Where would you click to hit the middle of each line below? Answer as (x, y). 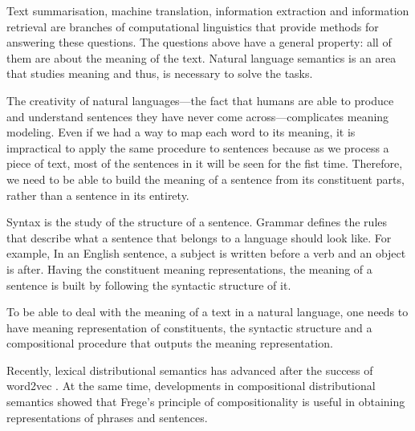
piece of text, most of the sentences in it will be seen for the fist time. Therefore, (205, 163)
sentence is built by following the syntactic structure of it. (149, 285)
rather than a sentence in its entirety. (98, 195)
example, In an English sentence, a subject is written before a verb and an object (206, 253)
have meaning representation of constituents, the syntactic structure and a (189, 327)
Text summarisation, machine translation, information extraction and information (208, 10)
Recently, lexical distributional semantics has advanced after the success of (190, 370)
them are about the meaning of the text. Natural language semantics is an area (201, 57)
